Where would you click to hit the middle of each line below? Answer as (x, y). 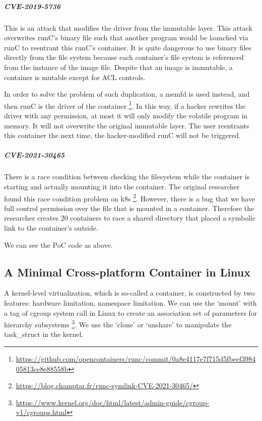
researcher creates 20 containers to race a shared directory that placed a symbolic (130, 218)
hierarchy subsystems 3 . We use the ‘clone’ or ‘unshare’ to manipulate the (118, 324)
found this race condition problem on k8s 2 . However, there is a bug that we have (130, 197)
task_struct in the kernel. (44, 334)
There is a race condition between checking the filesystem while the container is (127, 177)
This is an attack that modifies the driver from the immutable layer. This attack (128, 27)
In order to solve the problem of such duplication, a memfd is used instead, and (127, 94)
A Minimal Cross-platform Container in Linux (127, 272)
